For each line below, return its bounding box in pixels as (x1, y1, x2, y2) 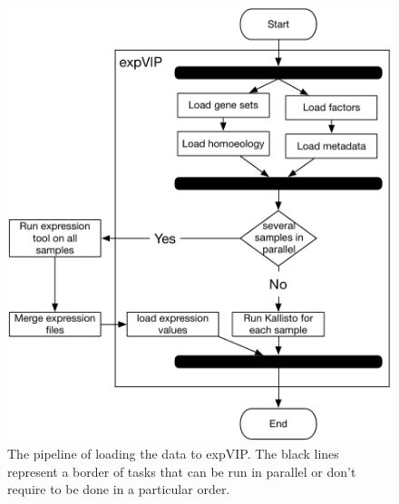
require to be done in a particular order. (7, 480, 230, 499)
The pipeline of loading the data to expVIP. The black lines (7, 444, 339, 463)
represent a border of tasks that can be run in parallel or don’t (7, 461, 356, 480)
